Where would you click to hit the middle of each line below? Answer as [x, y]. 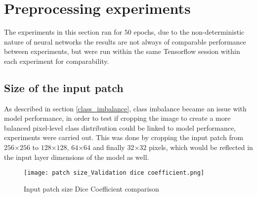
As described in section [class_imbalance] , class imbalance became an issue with [125, 108]
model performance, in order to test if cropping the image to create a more [117, 118]
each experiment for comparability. [57, 61]
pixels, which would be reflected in [201, 147]
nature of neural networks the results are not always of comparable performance [125, 41]
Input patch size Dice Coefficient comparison [91, 188]
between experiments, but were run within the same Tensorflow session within [122, 51]
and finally [109, 147]
